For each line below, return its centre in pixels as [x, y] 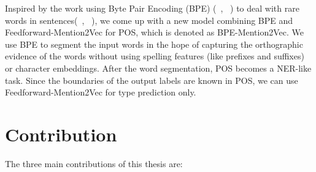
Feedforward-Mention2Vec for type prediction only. [101, 92]
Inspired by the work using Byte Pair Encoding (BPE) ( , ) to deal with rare [152, 8]
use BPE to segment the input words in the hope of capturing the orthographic [154, 44]
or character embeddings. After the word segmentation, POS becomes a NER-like [158, 68]
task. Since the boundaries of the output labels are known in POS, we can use [152, 80]
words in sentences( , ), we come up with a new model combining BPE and [149, 20]
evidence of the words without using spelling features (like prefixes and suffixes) [155, 56]
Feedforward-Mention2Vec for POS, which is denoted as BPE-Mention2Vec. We [154, 32]
